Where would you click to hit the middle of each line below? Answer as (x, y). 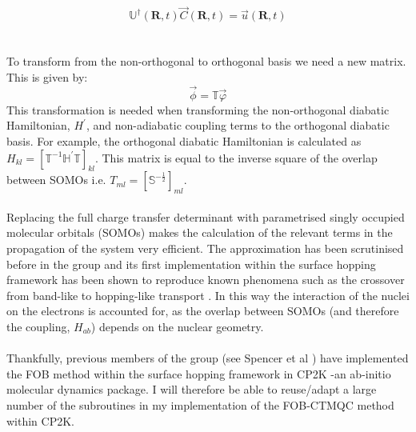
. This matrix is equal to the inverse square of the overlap (236, 157)
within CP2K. (40, 420)
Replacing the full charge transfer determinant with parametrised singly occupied (206, 216)
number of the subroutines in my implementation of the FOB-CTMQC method (200, 404)
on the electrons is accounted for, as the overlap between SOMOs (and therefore (203, 311)
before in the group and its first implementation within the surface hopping (191, 264)
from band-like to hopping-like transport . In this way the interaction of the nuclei (208, 295)
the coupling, (38, 326)
